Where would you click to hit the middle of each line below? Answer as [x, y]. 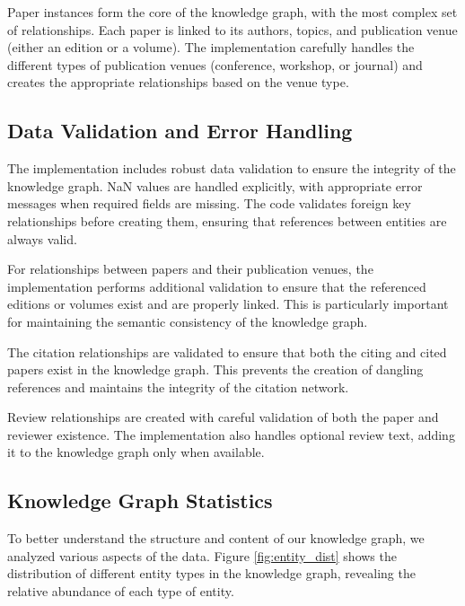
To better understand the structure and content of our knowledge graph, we [216, 538]
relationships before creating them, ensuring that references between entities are [227, 220]
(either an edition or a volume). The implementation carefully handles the [211, 47]
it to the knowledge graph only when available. [136, 452]
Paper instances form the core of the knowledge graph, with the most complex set [232, 12]
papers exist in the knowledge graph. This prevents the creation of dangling [215, 369]
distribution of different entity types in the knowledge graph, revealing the [211, 573]
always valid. [42, 238]
